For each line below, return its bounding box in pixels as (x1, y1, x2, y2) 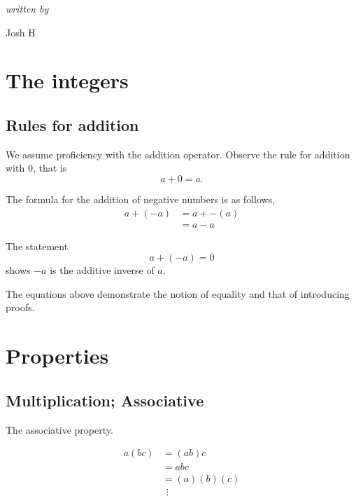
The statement (6, 238, 69, 253)
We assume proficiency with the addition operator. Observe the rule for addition (6, 146, 350, 161)
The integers (6, 66, 129, 95)
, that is (32, 160, 67, 175)
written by (6, 1, 49, 15)
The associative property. (6, 422, 113, 437)
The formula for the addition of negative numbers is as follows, (6, 191, 276, 206)
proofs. (6, 300, 35, 315)
